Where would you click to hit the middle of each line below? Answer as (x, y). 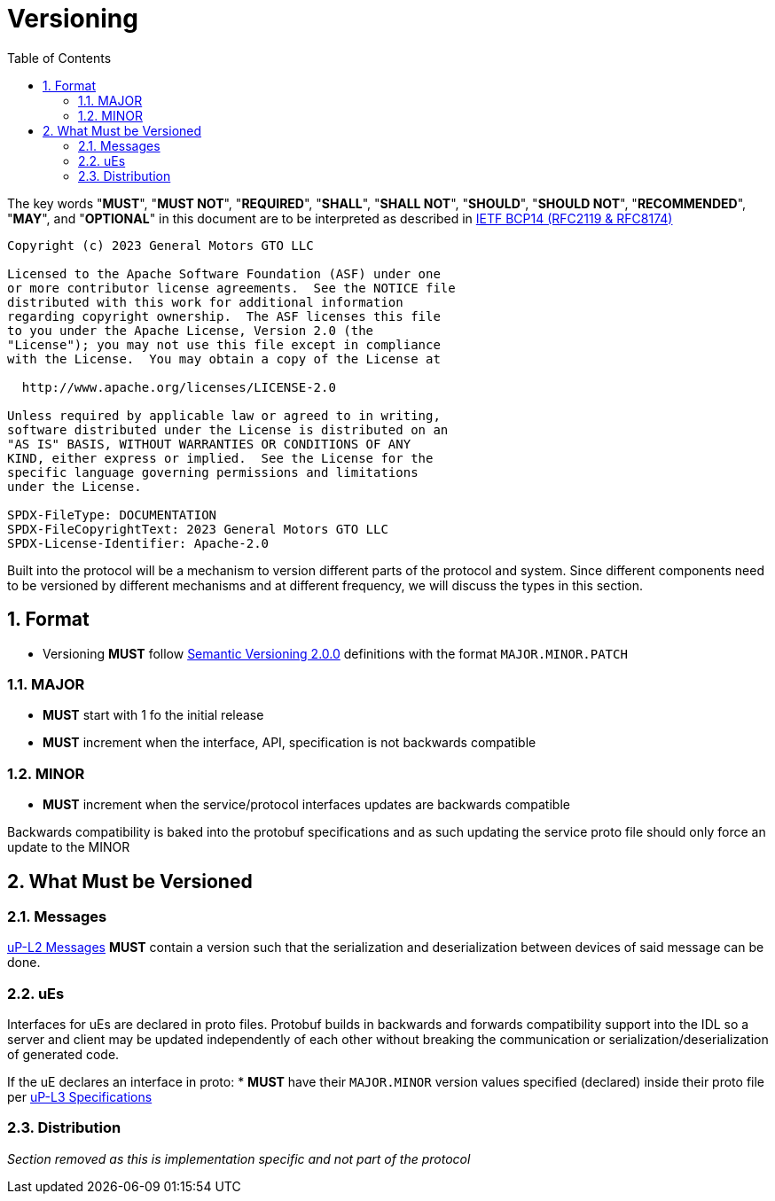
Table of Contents (59, 58)
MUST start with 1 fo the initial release (153, 715)
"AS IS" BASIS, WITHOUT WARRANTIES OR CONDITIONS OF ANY (209, 444)
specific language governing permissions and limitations (213, 472)
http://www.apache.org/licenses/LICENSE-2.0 (179, 387)
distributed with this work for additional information (205, 302)
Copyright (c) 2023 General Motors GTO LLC (160, 245)
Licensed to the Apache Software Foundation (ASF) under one (224, 273)
